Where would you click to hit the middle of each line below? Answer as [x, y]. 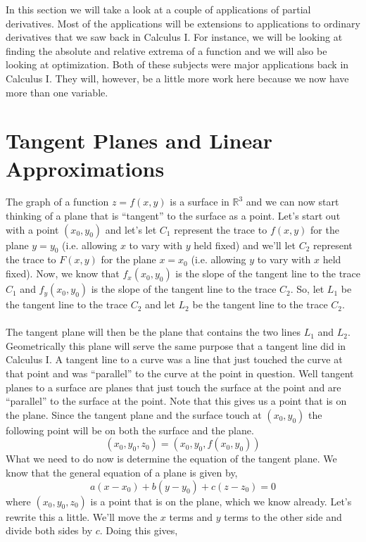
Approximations [85, 168]
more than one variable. [57, 92]
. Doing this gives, [139, 530]
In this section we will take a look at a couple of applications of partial [158, 9]
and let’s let [131, 229]
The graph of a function [57, 202]
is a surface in [200, 202]
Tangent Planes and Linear [139, 140]
